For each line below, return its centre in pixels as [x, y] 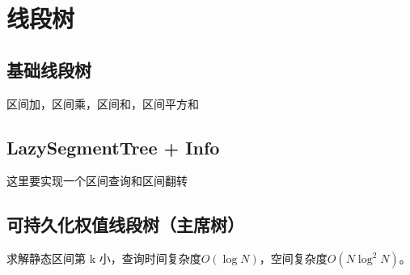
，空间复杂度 [293, 258]
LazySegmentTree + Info [113, 147]
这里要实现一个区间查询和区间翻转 [97, 181]
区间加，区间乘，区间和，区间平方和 [103, 103]
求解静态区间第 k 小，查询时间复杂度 [104, 258]
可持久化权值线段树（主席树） [125, 224]
